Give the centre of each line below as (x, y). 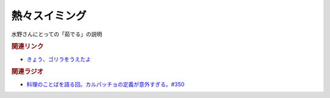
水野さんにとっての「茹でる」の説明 (57, 34)
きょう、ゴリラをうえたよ (59, 59)
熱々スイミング (49, 16)
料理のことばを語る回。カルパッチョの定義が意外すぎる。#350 (105, 84)
